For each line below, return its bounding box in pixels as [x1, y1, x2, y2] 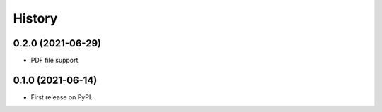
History [13, 11, 58, 26]
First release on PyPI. [30, 92, 93, 101]
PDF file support [30, 56, 79, 65]
